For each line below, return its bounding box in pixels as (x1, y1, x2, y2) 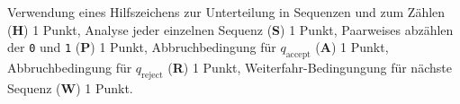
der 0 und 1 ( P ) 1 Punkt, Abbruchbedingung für (7, 38, 276, 56)
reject (141, 70, 163, 80)
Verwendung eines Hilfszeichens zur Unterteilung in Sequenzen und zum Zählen (7, 3, 446, 21)
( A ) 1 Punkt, (315, 38, 389, 56)
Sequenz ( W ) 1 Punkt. (7, 78, 133, 97)
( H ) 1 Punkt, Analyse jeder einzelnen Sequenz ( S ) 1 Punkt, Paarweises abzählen (7, 20, 454, 39)
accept (285, 49, 311, 59)
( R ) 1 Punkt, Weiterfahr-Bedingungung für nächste (167, 57, 452, 76)
